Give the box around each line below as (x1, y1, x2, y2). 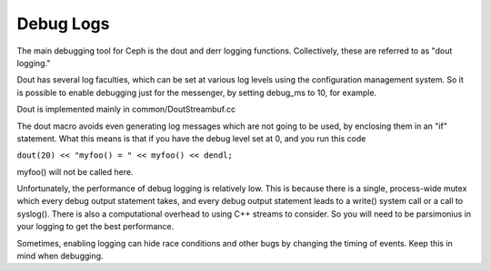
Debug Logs (16, 14, 110, 34)
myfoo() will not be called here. (16, 166, 134, 177)
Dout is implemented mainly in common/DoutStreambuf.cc (16, 104, 236, 115)
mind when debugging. (16, 250, 104, 262)
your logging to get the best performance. (16, 221, 175, 232)
